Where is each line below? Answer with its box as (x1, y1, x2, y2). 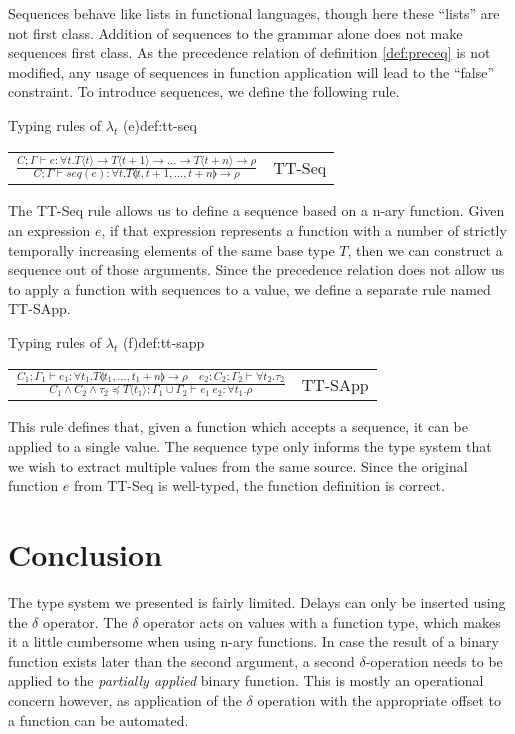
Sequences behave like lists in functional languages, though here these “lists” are (8, 3, 500, 23)
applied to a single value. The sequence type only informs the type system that (8, 436, 492, 457)
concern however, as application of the (8, 689, 242, 710)
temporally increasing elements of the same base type (8, 239, 335, 260)
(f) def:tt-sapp (122, 332, 205, 352)
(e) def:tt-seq (122, 114, 197, 135)
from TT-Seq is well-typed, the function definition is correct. (74, 475, 445, 496)
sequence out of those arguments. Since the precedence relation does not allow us (8, 259, 505, 280)
